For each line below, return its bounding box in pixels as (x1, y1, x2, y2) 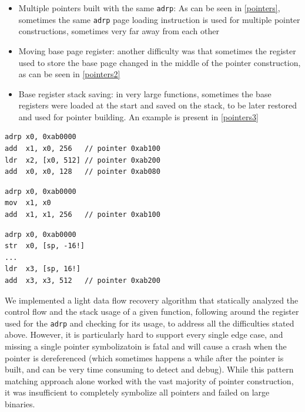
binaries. (5, 398, 35, 410)
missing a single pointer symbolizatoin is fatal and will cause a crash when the (5, 340, 287, 352)
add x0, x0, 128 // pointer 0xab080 (5, 167, 160, 176)
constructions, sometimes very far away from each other (18, 25, 219, 37)
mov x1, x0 (5, 199, 51, 207)
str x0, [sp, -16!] (5, 242, 85, 251)
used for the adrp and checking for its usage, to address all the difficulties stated (5, 317, 294, 329)
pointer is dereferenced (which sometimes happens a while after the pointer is (5, 351, 284, 364)
